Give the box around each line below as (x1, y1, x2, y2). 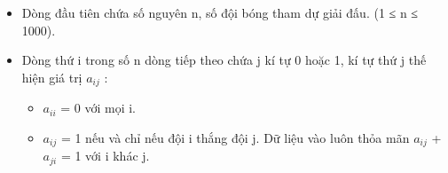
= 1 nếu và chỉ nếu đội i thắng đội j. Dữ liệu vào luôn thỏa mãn (60, 128, 410, 146)
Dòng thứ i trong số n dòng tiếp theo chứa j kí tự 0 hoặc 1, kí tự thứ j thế (21, 51, 427, 69)
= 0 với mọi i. (60, 98, 136, 117)
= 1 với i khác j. (60, 146, 150, 165)
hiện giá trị (21, 67, 83, 86)
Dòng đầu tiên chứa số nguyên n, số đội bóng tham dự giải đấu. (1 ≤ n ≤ (21, 4, 419, 21)
